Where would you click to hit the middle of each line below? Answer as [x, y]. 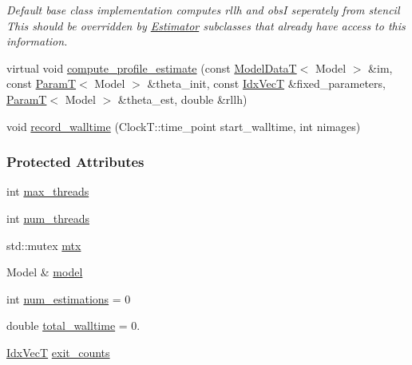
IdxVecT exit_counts [58, 352]
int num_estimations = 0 [69, 298]
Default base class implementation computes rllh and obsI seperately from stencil [203, 10]
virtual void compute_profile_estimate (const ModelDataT [152, 67]
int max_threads [48, 191]
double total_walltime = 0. [73, 325]
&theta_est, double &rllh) [182, 99]
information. [37, 41]
